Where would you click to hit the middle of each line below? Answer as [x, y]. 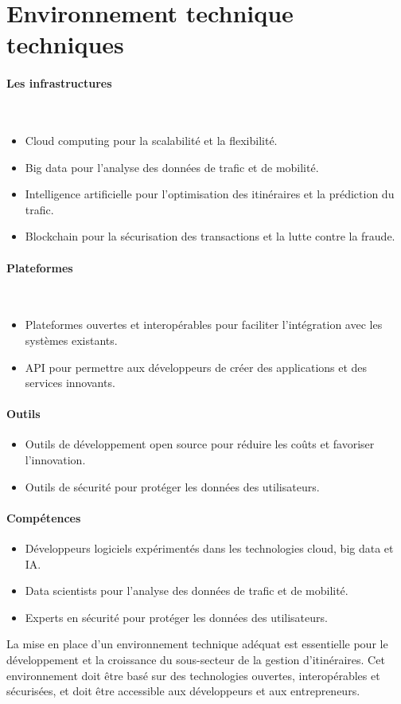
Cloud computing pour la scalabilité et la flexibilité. [151, 140]
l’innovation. [55, 460]
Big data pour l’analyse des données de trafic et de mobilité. [172, 167]
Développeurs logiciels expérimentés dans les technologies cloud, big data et [209, 548]
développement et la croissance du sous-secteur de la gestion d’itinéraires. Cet [196, 660]
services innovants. [70, 383]
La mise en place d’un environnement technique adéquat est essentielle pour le [197, 644]
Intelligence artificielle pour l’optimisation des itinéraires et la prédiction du [210, 194]
